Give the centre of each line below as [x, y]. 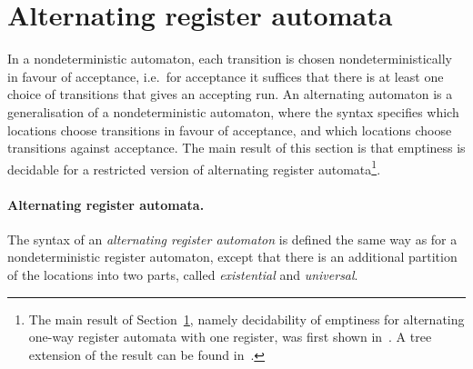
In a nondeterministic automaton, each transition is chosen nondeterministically [230, 59]
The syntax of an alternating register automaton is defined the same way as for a [232, 239]
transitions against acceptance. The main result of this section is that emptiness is [236, 148]
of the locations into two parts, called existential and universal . [183, 274]
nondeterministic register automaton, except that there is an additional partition [232, 257]
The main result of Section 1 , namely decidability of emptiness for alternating [247, 319]
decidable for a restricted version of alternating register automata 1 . [194, 167]
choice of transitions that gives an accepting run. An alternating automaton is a [230, 94]
